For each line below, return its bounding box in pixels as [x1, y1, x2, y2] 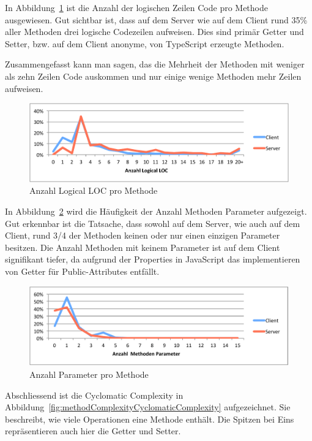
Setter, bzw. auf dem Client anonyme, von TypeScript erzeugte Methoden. [5, 37, 284, 50]
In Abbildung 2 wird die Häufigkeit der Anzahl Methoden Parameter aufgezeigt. [5, 205, 307, 218]
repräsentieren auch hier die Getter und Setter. [5, 424, 181, 437]
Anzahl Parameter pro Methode [29, 368, 149, 380]
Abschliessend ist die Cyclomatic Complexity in [5, 388, 184, 401]
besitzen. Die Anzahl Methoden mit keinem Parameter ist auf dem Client [5, 240, 280, 253]
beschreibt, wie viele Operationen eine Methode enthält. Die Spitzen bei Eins [5, 412, 294, 425]
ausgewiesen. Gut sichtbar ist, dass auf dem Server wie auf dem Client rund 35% [5, 13, 308, 26]
